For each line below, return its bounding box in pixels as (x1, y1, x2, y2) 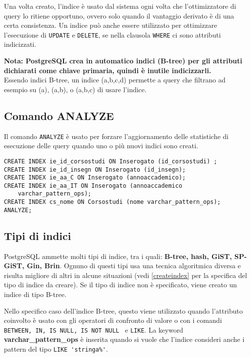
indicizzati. (4, 39, 37, 49)
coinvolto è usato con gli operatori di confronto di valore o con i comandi (4, 315, 222, 325)
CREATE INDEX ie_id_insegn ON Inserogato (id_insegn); (4, 166, 186, 173)
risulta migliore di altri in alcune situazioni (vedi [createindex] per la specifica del (4, 270, 247, 280)
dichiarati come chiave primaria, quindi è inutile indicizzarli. (4, 65, 211, 75)
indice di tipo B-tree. (4, 289, 66, 299)
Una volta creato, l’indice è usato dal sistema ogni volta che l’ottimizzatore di (4, 1, 236, 11)
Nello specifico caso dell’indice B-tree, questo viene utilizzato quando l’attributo (4, 305, 243, 316)
